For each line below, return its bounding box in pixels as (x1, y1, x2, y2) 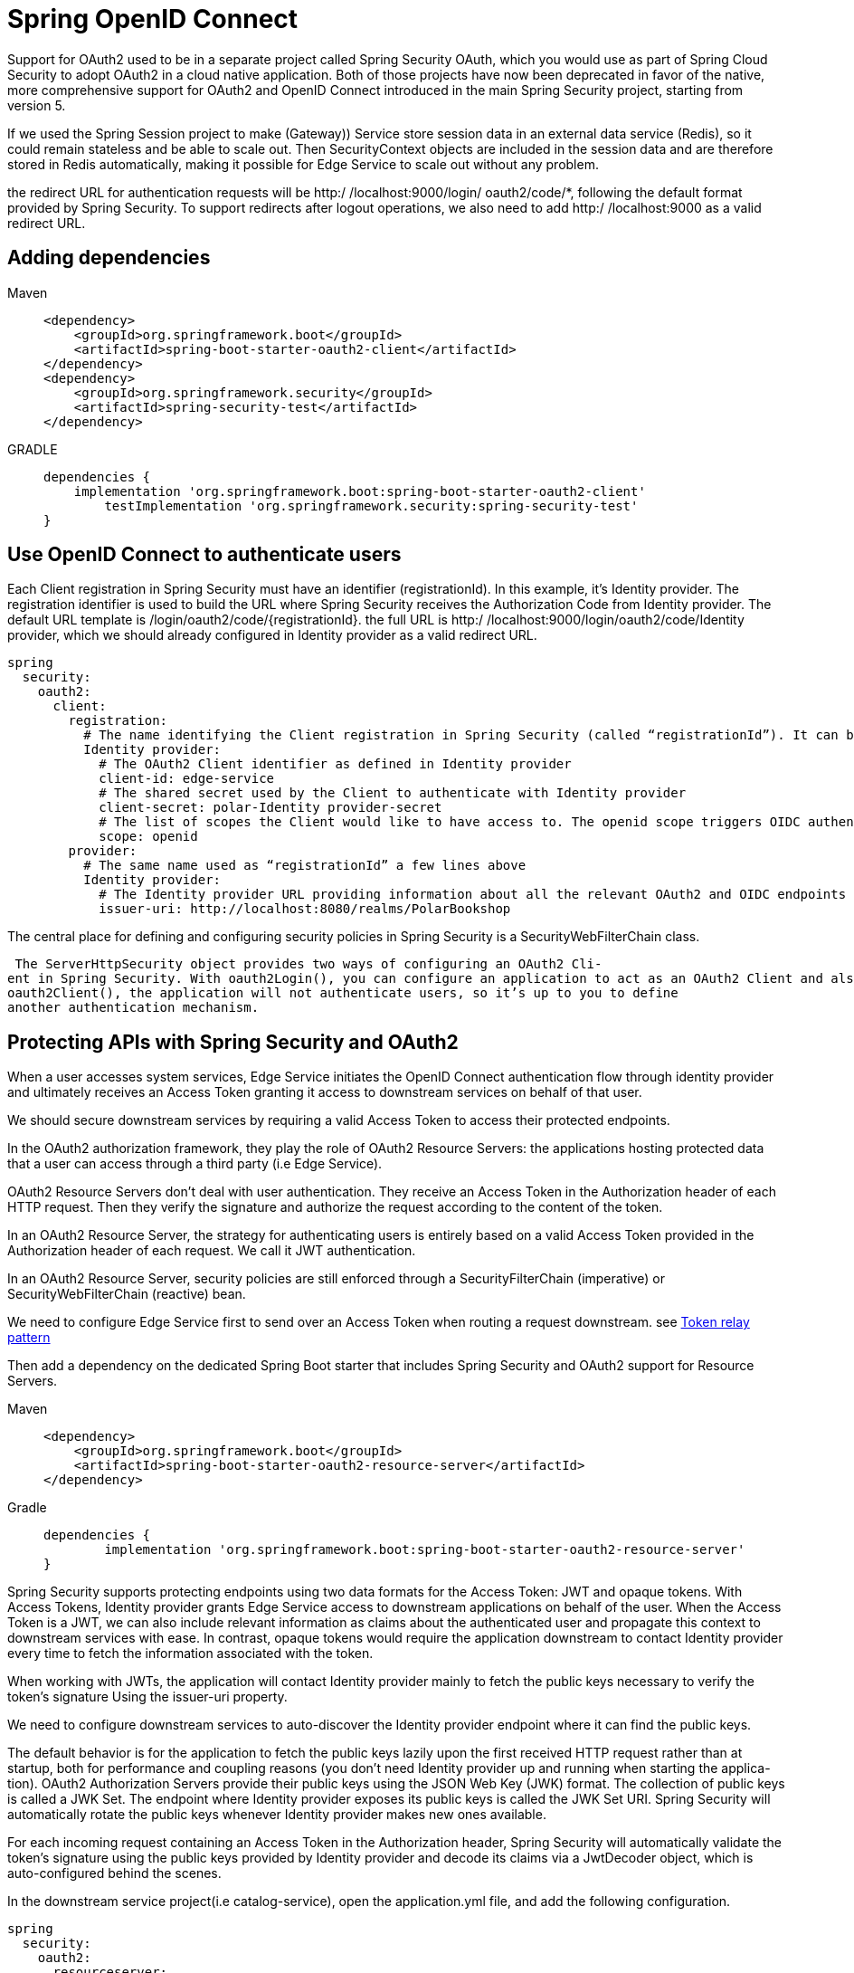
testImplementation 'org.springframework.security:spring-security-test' (104, 498, 639, 513)
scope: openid (99, 829, 198, 844)
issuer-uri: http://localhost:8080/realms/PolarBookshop (99, 901, 511, 917)
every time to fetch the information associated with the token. (7, 1645, 374, 1662)
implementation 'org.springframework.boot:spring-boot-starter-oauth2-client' (73, 483, 646, 499)
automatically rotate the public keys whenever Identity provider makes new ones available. (7, 1806, 546, 1823)
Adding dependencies (7, 246, 211, 270)
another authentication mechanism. (7, 1000, 260, 1015)
